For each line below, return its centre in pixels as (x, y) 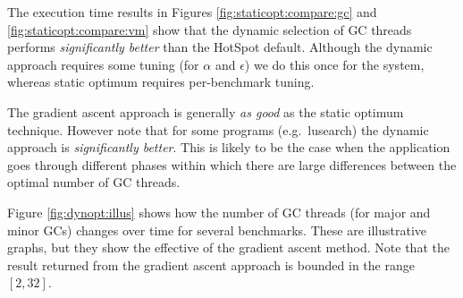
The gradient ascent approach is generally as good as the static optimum (206, 111)
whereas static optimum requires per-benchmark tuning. (161, 82)
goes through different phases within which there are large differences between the (232, 164)
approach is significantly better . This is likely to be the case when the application (229, 147)
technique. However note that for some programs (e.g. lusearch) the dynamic (218, 129)
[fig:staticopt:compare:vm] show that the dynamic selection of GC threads (210, 29)
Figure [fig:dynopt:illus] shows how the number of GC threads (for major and (219, 212)
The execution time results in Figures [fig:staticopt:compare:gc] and (192, 12)
